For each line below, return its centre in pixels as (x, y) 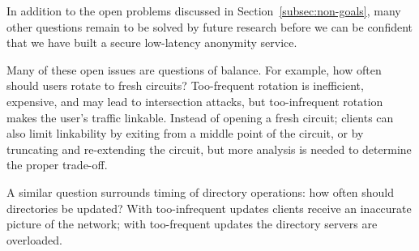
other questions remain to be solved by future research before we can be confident (210, 26)
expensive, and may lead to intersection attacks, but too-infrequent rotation (195, 101)
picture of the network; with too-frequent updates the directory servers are (192, 224)
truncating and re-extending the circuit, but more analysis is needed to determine (209, 149)
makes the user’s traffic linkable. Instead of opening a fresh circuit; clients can (200, 117)
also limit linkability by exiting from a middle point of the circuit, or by (185, 133)
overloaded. (34, 239)
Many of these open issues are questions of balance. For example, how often (194, 69)
